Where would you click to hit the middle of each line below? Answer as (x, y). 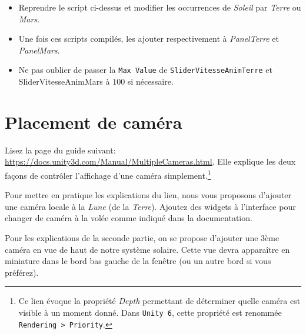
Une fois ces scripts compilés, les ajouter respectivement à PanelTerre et (149, 39)
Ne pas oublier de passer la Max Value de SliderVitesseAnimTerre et (145, 70)
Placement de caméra (94, 121)
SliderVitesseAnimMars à (64, 81)
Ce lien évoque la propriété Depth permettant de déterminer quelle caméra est (159, 301)
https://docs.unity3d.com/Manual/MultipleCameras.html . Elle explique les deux (150, 161)
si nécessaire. (150, 81)
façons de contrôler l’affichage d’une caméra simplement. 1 (108, 174)
